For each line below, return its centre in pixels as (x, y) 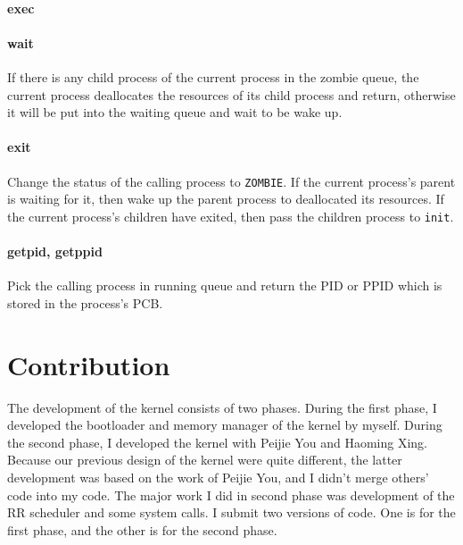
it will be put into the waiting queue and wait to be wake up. (175, 112)
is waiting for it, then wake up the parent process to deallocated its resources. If (226, 199)
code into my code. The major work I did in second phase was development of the (231, 495)
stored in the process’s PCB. (85, 302)
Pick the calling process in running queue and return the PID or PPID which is (225, 285)
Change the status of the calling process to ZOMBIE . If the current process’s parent (231, 181)
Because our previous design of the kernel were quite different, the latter (205, 460)
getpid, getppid (55, 252)
